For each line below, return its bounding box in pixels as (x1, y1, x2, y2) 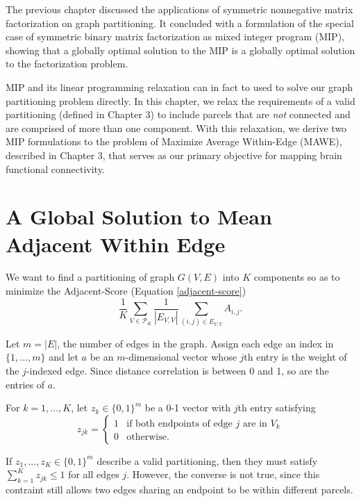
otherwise (126, 432, 167, 442)
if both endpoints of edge (126, 418, 233, 429)
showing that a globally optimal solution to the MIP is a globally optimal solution (6, 42, 355, 57)
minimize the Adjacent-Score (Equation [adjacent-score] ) (6, 284, 246, 298)
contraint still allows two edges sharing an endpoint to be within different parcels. (6, 482, 353, 497)
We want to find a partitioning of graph (6, 270, 175, 284)
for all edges (68, 467, 119, 482)
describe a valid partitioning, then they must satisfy (96, 453, 318, 468)
